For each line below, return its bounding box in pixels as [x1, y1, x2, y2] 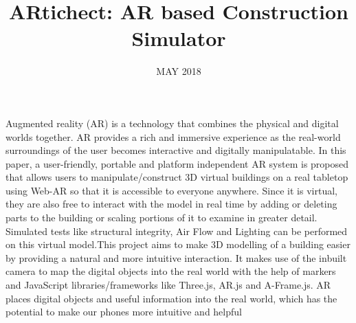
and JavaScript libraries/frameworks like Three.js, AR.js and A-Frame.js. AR [5, 278, 331, 292]
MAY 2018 [156, 64, 201, 78]
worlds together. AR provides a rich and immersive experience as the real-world [5, 129, 341, 144]
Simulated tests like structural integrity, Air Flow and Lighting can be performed [5, 223, 348, 238]
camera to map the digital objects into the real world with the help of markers [5, 264, 336, 278]
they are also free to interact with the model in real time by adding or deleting [5, 197, 337, 211]
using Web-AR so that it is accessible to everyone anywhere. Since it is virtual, [5, 183, 337, 197]
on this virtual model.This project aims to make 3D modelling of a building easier [5, 237, 351, 252]
